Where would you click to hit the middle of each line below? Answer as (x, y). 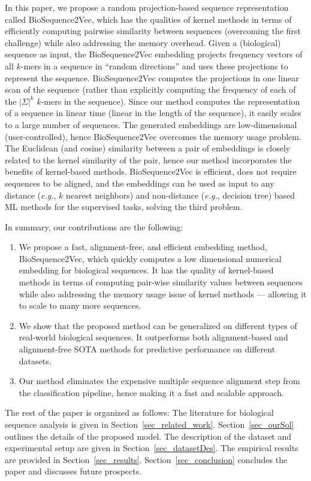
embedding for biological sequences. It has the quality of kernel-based (146, 270)
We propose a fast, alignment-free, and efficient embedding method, (143, 247)
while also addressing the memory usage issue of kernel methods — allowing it (163, 293)
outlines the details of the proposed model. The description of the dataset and (148, 436)
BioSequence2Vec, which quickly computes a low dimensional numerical (150, 258)
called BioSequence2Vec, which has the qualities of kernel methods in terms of (148, 19)
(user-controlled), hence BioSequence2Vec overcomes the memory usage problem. (153, 136)
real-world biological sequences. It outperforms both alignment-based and (153, 337)
